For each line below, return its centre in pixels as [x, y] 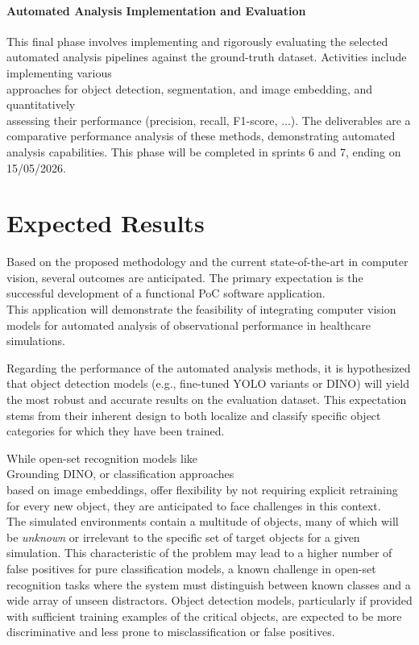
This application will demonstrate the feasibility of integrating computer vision [201, 309]
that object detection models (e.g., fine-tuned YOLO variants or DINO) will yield [208, 383]
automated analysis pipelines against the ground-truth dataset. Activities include [207, 57]
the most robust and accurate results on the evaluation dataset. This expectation [207, 399]
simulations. [36, 341]
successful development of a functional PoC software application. [166, 293]
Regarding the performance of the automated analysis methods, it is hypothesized [209, 367]
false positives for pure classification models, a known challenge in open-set [191, 568]
